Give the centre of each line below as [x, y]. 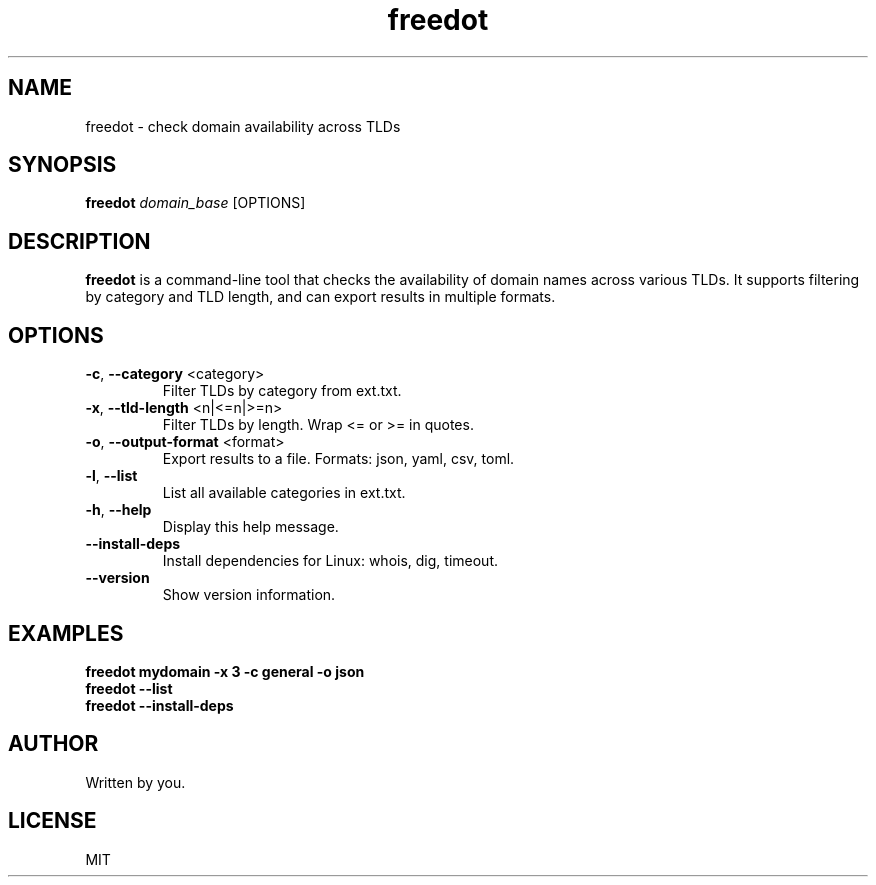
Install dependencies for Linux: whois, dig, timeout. [330, 561]
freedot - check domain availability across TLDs [243, 126]
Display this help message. [250, 527]
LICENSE [52, 821]
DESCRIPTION [79, 241]
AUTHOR [53, 744]
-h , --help [118, 510]
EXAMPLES [66, 633]
